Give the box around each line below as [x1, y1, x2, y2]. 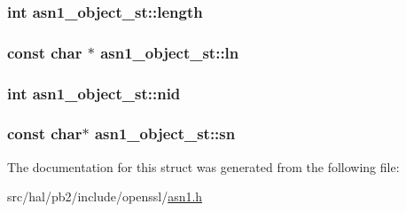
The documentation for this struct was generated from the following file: [7, 157, 400, 176]
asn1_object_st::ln [100, 41, 239, 63]
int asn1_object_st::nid [7, 82, 181, 104]
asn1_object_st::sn [94, 122, 236, 145]
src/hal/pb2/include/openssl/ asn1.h [7, 187, 203, 206]
